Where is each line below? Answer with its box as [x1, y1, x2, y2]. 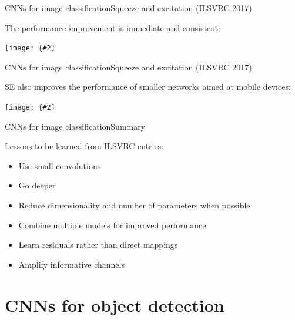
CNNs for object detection [5, 292, 224, 316]
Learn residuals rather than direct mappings [18, 238, 178, 251]
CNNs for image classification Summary [5, 120, 146, 132]
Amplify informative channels [18, 258, 125, 270]
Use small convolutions [18, 159, 101, 171]
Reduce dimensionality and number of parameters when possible [18, 199, 250, 211]
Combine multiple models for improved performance [18, 218, 206, 231]
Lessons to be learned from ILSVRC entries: [5, 140, 164, 152]
